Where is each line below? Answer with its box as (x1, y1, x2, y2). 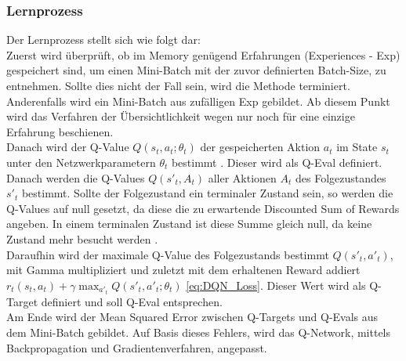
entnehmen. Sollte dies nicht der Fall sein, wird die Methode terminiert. (6, 78, 350, 93)
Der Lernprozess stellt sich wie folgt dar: (6, 31, 201, 48)
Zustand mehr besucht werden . (6, 230, 158, 247)
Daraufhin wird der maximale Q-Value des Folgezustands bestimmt (6, 246, 329, 262)
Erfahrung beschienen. (6, 123, 114, 139)
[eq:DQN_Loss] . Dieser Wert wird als (186, 276, 366, 293)
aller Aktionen (208, 169, 277, 186)
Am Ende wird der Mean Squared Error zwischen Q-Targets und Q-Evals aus (6, 309, 379, 325)
